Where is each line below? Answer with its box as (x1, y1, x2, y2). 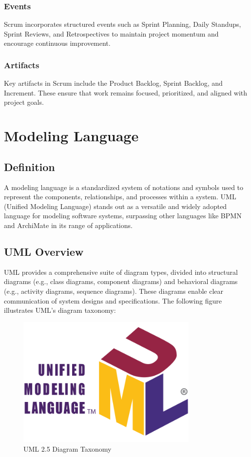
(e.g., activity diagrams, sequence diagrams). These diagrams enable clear (4, 286, 224, 296)
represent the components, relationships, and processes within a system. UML (4, 191, 236, 202)
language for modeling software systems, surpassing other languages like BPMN (4, 210, 242, 221)
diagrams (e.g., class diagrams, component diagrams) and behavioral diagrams (4, 276, 238, 286)
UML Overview (4, 244, 84, 259)
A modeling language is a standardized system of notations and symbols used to (4, 182, 244, 192)
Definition (4, 159, 55, 174)
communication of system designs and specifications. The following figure (4, 295, 222, 305)
